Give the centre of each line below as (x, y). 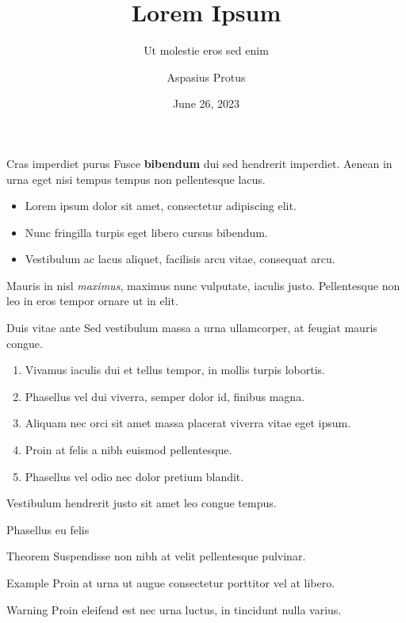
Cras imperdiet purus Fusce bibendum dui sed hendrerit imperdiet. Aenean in (199, 163)
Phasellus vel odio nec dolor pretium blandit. (134, 476)
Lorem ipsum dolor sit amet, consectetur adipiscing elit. (161, 206)
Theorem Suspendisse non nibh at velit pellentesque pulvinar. (156, 556)
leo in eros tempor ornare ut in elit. (92, 301)
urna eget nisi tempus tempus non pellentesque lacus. (136, 179)
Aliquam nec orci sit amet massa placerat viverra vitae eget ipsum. (188, 423)
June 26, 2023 (206, 103)
